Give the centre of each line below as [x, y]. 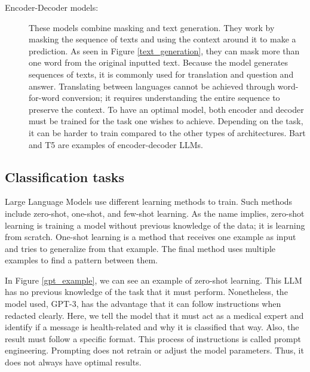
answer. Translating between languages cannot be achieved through [152, 86]
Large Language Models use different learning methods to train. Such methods [149, 202]
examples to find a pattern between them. [81, 260]
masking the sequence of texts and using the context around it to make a [162, 39]
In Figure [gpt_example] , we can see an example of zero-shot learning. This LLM [154, 280]
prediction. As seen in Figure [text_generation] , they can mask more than [164, 50]
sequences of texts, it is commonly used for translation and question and [161, 74]
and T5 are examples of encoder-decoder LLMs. [116, 144]
